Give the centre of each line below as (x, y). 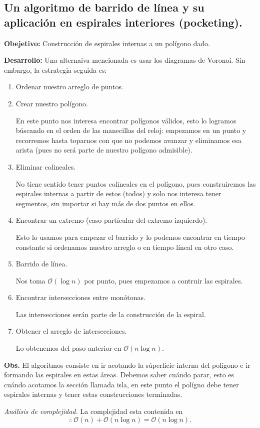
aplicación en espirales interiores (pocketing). (123, 22)
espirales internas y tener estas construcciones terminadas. (93, 394)
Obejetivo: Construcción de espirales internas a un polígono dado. (107, 43)
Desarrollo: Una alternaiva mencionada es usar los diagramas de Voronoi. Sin (125, 60)
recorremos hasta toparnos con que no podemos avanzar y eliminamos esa (128, 140)
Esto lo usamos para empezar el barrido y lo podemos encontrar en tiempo (130, 237)
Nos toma (30, 280)
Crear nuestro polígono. (52, 103)
